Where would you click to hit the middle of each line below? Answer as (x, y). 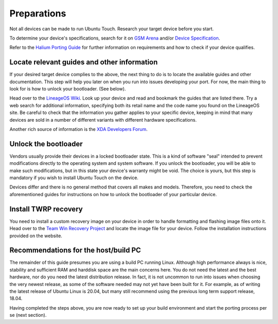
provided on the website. (36, 236)
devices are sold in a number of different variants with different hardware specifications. (103, 120)
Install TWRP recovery (46, 209)
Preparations (38, 13)
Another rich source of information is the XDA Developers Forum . (79, 129)
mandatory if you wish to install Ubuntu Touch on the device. (74, 178)
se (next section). (28, 315)
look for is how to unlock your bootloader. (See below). (68, 89)
